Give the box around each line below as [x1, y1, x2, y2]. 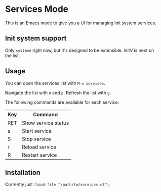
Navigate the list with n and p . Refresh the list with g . [5, 90, 111, 96]
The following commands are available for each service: [5, 99, 120, 105]
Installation [5, 168, 40, 177]
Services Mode [5, 3, 69, 15]
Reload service [22, 144, 57, 150]
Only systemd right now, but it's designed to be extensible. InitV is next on [5, 47, 154, 53]
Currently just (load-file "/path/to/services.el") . [5, 182, 111, 188]
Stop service [22, 135, 51, 142]
